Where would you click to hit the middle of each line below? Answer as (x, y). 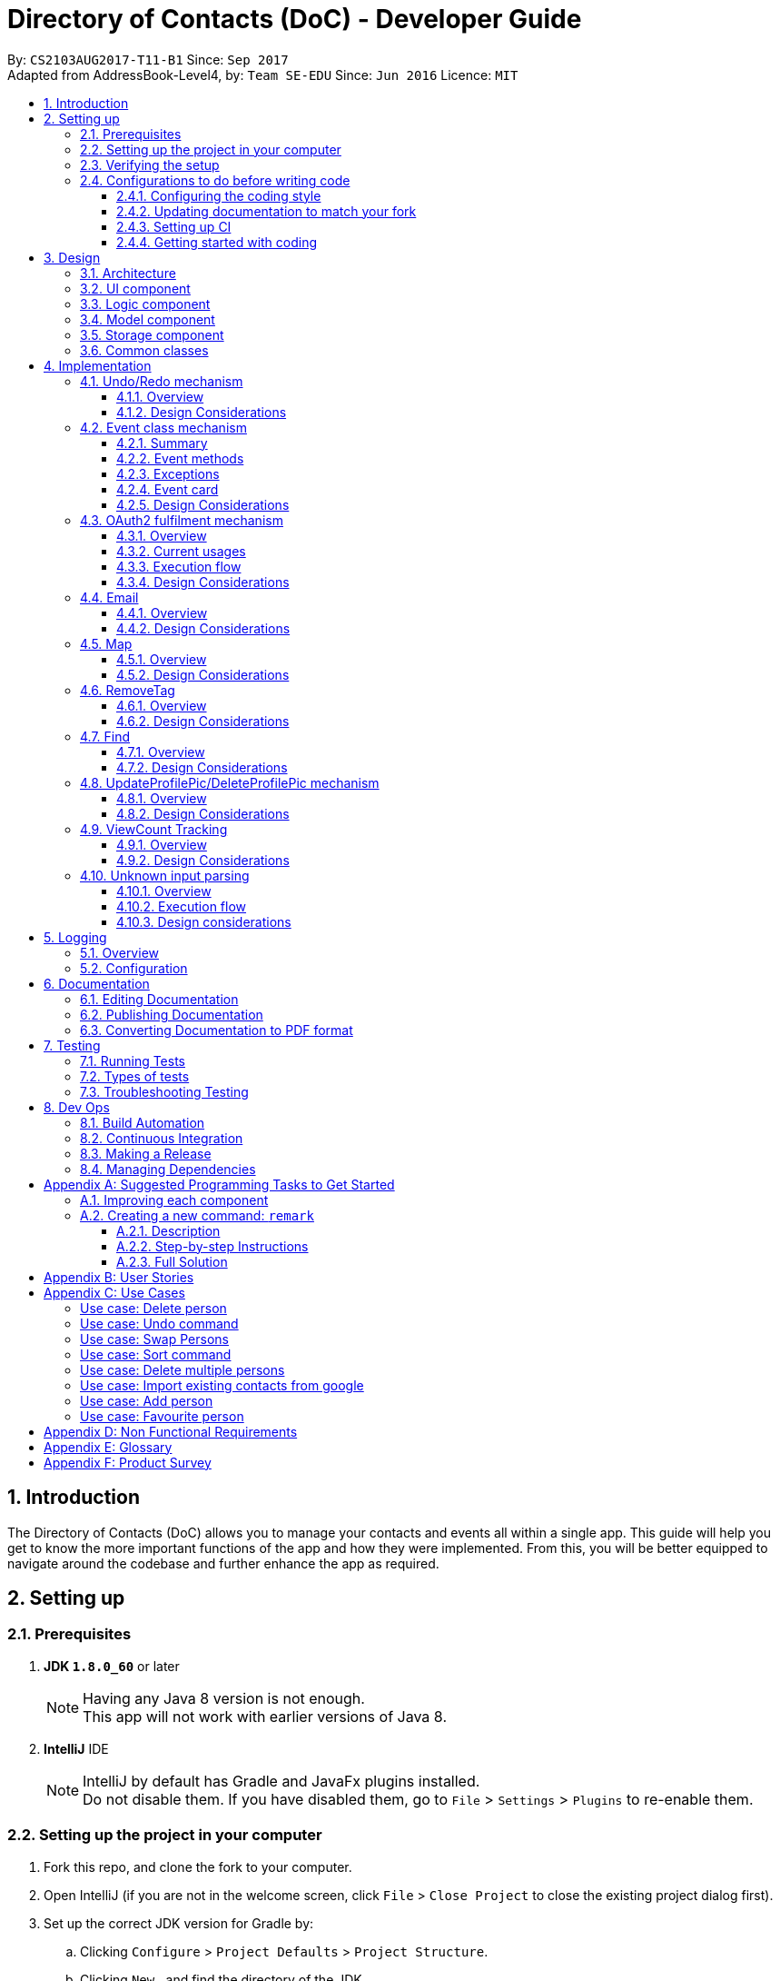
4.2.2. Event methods (180, 458)
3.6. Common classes (144, 350)
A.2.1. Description (168, 1230)
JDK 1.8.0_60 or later (112, 1666)
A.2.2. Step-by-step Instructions (212, 1246)
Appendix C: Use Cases (114, 1292)
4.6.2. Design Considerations (203, 721)
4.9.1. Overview (162, 844)
